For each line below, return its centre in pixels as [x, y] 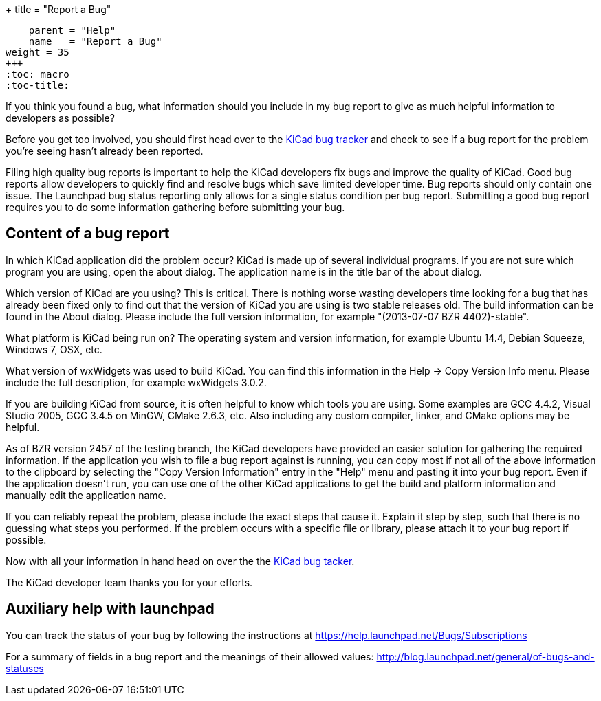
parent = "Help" [72, 30]
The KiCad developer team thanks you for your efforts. [129, 582]
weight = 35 [37, 52]
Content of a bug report [88, 234]
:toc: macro [37, 74]
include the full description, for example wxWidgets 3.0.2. [136, 382]
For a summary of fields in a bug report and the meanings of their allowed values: [190, 656]
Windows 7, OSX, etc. [54, 349]
